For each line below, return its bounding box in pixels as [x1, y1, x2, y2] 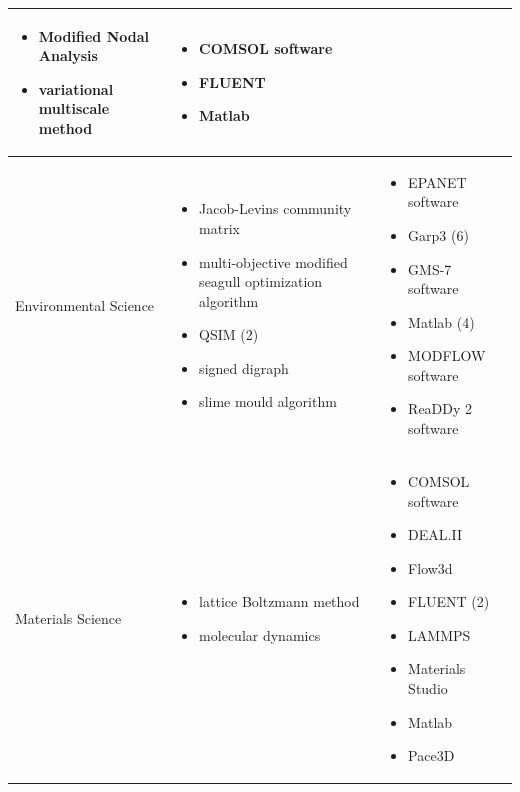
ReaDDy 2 [408, 398, 473, 419]
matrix [199, 217, 240, 238]
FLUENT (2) [408, 591, 490, 612]
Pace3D [408, 745, 455, 766]
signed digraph [199, 357, 289, 378]
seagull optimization [199, 271, 323, 292]
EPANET [408, 171, 467, 192]
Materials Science [15, 608, 122, 629]
